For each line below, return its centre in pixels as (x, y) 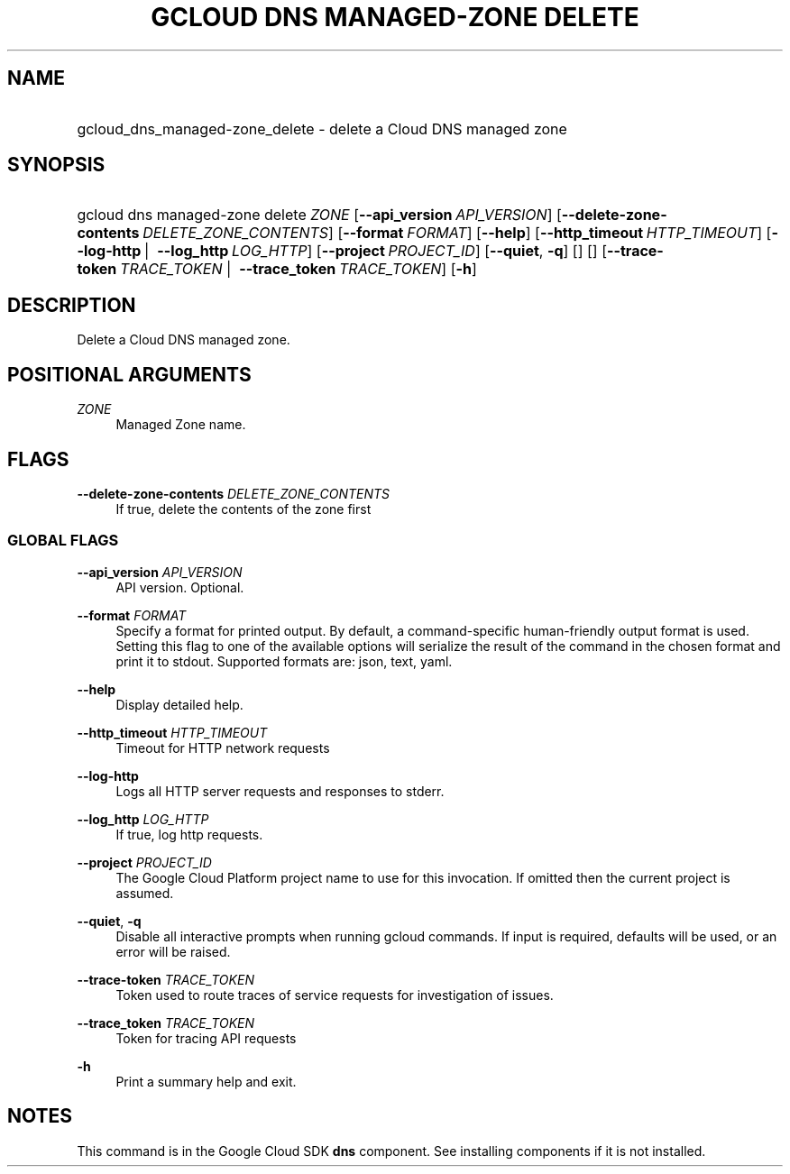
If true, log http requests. (189, 834)
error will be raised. (173, 951)
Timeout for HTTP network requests (223, 748)
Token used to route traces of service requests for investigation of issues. (335, 995)
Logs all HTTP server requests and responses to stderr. (280, 791)
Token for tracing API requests (206, 1038)
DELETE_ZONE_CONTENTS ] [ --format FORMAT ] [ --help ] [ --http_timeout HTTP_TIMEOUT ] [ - (460, 233)
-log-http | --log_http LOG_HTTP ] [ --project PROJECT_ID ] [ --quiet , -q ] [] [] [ (342, 251)
